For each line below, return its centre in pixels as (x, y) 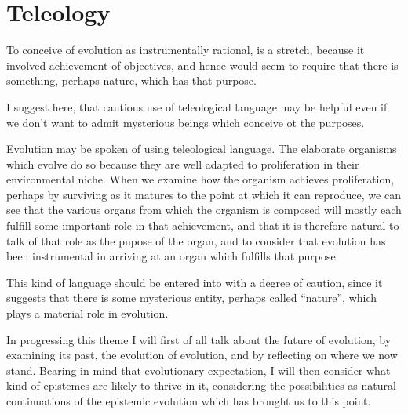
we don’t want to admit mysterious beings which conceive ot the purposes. (186, 122)
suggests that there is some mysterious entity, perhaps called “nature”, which (192, 298)
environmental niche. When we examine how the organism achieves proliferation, (200, 179)
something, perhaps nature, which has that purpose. (131, 80)
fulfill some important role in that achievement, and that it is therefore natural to (203, 225)
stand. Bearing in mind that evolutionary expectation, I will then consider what (199, 370)
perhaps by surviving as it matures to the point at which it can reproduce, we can (204, 194)
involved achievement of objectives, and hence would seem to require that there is (202, 65)
